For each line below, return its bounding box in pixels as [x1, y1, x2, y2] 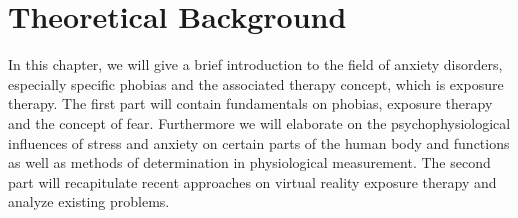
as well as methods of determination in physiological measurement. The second [8, 152, 491, 173]
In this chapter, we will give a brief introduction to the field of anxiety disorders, [8, 54, 503, 75]
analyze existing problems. [8, 191, 170, 212]
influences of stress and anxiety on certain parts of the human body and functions [8, 132, 510, 153]
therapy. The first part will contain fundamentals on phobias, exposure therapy [8, 93, 493, 114]
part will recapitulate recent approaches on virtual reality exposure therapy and [8, 171, 497, 192]
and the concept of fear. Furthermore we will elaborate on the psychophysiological [8, 112, 511, 133]
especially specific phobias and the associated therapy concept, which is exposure [8, 73, 504, 94]
